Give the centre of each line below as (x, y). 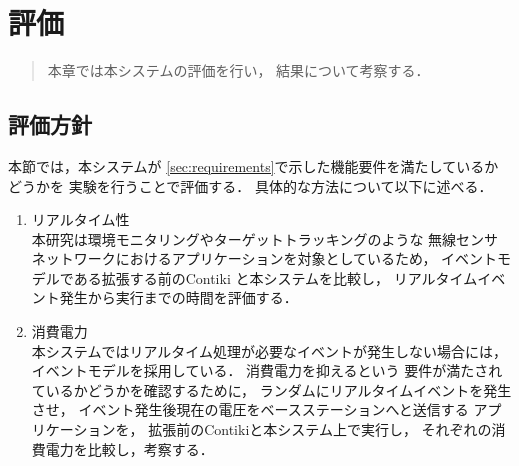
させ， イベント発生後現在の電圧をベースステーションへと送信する (250, 409)
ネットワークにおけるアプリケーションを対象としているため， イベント (264, 258)
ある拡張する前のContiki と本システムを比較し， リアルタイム (275, 277)
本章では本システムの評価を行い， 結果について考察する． (238, 70)
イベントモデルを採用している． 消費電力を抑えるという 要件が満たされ (267, 370)
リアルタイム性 (80, 219)
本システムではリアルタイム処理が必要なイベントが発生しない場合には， (269, 350)
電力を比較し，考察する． (129, 448)
